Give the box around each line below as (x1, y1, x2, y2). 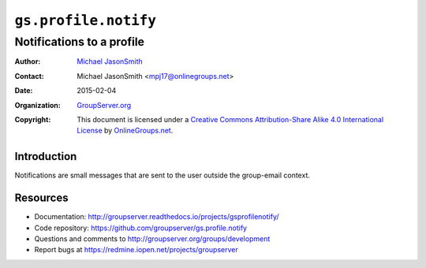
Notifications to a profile (14, 35, 145, 49)
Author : (14, 57, 41, 66)
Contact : (14, 71, 45, 80)
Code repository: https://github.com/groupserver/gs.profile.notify (34, 223, 248, 233)
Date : (14, 86, 33, 95)
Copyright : (14, 114, 51, 124)
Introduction (14, 150, 77, 163)
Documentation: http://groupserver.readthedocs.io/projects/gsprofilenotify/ (34, 212, 279, 221)
